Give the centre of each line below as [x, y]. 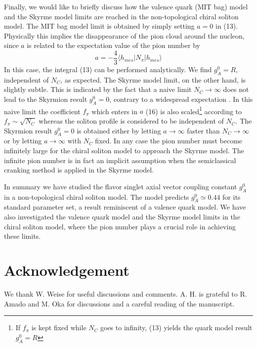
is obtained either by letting [119, 130]
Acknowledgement [67, 270]
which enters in [114, 111]
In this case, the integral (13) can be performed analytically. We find [108, 69]
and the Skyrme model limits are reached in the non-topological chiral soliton [121, 16]
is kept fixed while [59, 327]
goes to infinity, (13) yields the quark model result [176, 327]
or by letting [23, 141]
